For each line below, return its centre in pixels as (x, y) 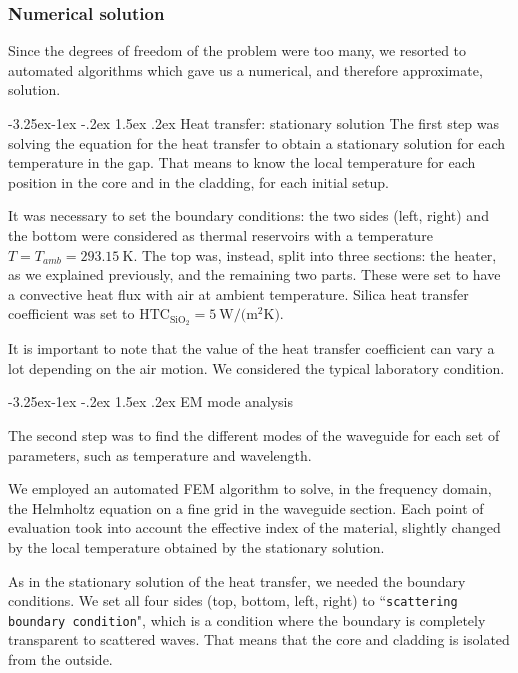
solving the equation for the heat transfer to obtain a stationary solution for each (257, 142)
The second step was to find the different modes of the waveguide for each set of (254, 434)
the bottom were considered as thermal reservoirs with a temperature (220, 234)
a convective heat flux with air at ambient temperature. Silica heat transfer (238, 293)
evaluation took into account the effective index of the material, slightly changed (254, 527)
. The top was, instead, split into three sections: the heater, (315, 254)
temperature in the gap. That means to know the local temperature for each (242, 162)
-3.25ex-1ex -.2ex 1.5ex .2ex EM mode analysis (151, 401)
